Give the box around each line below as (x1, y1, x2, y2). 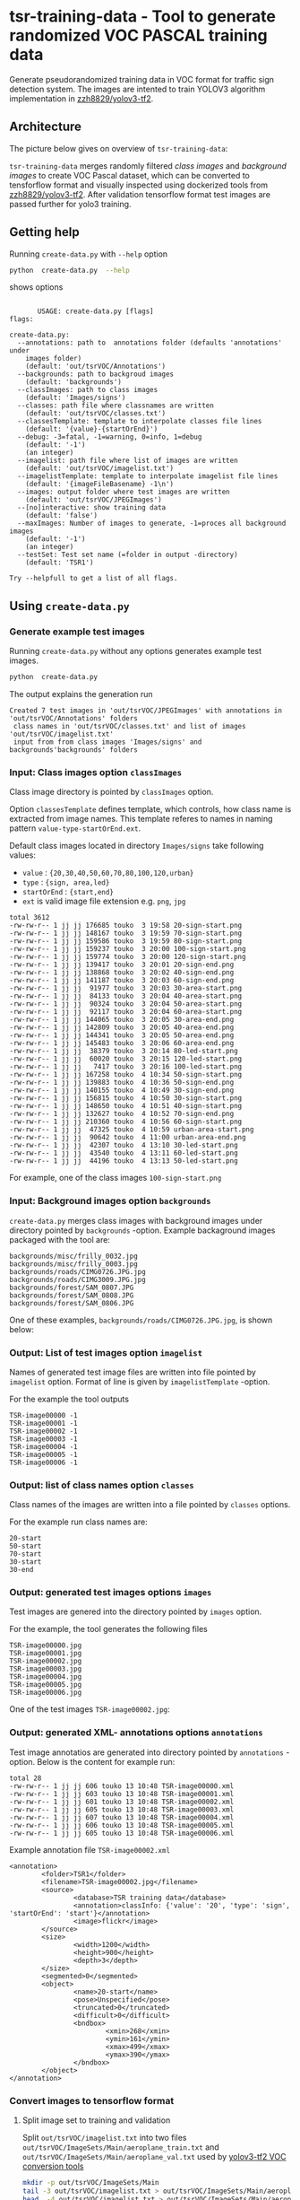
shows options (9, 282, 64, 292)
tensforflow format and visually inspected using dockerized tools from (9, 179, 269, 190)
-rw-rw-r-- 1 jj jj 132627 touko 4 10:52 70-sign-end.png (9, 1110, 235, 1119)
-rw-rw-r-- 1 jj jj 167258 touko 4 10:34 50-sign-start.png (9, 1070, 243, 1079)
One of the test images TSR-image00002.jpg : (9, 1704, 170, 1715)
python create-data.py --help (9, 266, 130, 275)
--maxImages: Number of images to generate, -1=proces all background (17, 519, 287, 528)
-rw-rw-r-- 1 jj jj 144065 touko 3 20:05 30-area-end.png (9, 1016, 235, 1025)
